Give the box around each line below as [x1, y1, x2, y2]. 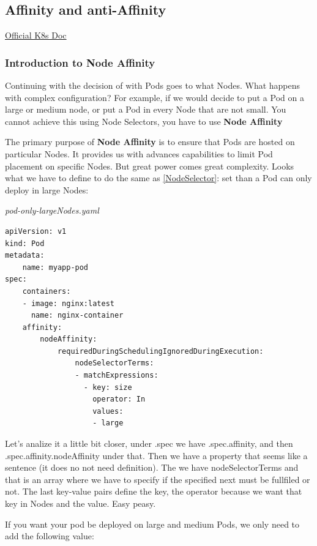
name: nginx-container [31, 311, 124, 320]
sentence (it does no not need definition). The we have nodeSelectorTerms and [5, 461, 299, 474]
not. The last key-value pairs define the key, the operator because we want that [5, 485, 302, 498]
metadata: [5, 251, 45, 260]
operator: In [92, 395, 146, 404]
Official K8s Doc [5, 29, 67, 42]
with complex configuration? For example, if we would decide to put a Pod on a [5, 91, 304, 103]
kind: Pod [5, 239, 45, 248]
